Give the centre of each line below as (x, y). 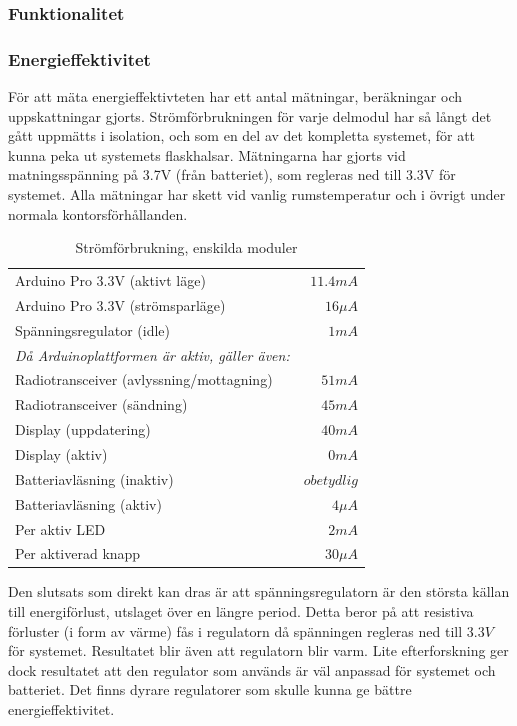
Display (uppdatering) (83, 429)
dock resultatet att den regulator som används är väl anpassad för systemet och (252, 669)
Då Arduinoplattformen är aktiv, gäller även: (152, 354)
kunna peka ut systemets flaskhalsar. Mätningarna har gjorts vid (207, 154)
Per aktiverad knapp (78, 553)
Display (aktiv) (61, 453)
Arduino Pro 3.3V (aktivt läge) (110, 280)
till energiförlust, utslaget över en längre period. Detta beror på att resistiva (241, 611)
